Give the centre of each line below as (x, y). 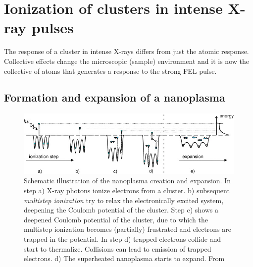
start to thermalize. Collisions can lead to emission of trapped (118, 248)
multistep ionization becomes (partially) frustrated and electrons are (127, 229)
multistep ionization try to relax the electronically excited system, (124, 200)
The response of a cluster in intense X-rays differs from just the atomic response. (126, 51)
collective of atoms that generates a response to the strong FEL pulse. (110, 71)
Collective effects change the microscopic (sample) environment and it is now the (126, 61)
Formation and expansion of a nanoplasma (115, 97)
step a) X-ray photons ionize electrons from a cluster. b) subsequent (127, 190)
